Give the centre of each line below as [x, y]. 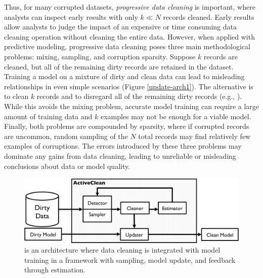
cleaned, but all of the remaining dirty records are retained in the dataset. [119, 66]
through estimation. [55, 270]
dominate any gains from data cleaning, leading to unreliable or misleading [120, 155]
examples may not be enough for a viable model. [176, 116]
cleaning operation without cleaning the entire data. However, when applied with [129, 36]
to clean [16, 96]
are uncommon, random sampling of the [66, 136]
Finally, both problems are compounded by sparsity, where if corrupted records [127, 126]
